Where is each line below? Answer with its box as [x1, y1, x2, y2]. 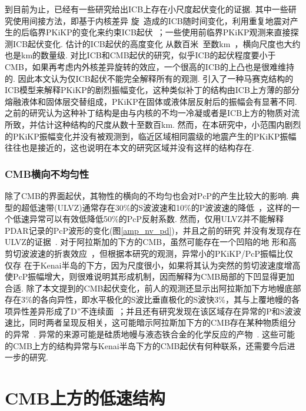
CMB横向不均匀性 [5, 166, 89, 181]
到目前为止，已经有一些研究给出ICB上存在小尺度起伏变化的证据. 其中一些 [5, 3, 288, 15]
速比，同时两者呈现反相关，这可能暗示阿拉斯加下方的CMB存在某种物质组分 [5, 316, 296, 329]
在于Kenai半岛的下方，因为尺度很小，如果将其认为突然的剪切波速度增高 [24, 258, 301, 271]
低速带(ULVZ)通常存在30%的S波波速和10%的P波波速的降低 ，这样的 [29, 201, 292, 213]
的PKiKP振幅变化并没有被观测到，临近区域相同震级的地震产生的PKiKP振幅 [5, 130, 297, 142]
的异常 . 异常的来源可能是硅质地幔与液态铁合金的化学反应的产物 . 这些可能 [5, 328, 295, 340]
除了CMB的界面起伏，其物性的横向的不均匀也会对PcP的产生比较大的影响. [5, 189, 289, 201]
